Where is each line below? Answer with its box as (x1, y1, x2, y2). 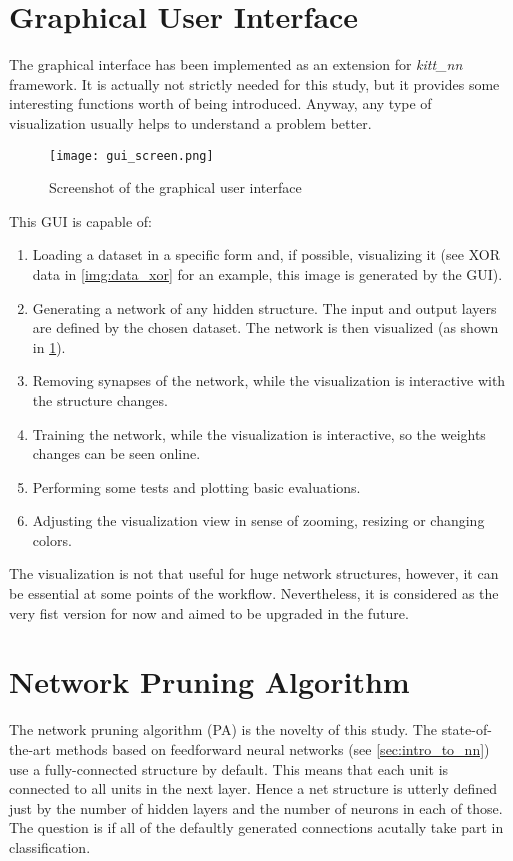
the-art (9, 738, 52, 759)
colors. (32, 529, 72, 550)
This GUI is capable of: (9, 210, 152, 231)
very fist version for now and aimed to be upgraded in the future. (9, 602, 409, 623)
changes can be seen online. (32, 443, 201, 464)
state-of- (441, 719, 492, 740)
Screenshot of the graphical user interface (49, 177, 302, 198)
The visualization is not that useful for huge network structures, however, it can (9, 563, 499, 584)
